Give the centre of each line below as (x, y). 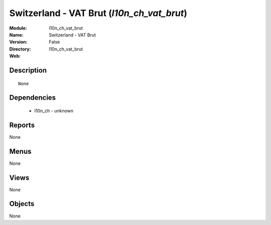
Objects (22, 204)
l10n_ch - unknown (54, 111)
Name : (16, 35)
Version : (18, 42)
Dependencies (33, 98)
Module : (18, 28)
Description (28, 70)
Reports (22, 125)
